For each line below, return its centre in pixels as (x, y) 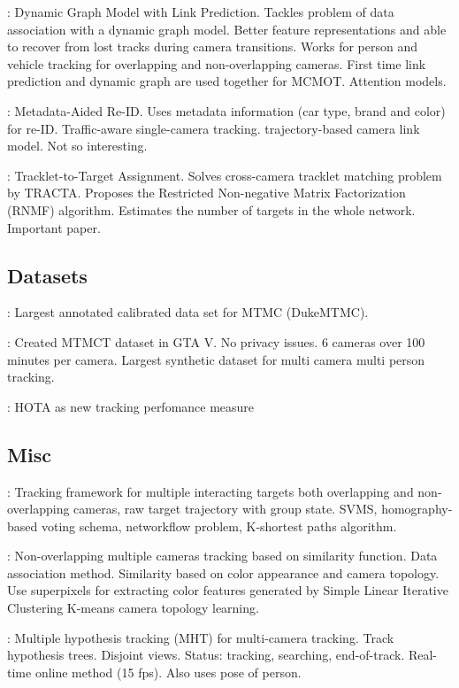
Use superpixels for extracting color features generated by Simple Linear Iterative (228, 590)
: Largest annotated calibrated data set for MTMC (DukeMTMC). (188, 312)
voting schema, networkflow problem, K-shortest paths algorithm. (219, 526)
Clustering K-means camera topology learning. (133, 608)
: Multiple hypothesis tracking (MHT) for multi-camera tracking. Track (201, 637)
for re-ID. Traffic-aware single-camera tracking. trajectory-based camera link (214, 128)
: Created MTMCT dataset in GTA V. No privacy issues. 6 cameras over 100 (216, 341)
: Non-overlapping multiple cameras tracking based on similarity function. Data (222, 556)
